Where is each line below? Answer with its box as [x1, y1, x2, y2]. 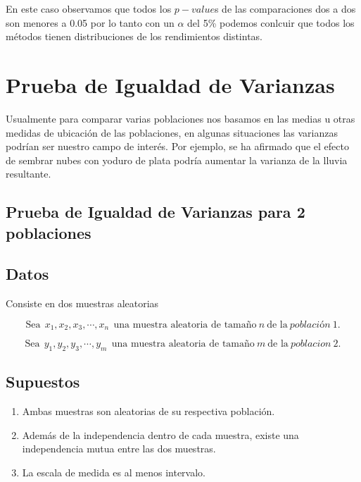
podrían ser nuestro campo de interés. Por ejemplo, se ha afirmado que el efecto [6, 139, 349, 154]
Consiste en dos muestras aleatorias [6, 296, 159, 311]
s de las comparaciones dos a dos [214, 1, 356, 16]
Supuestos [6, 371, 80, 393]
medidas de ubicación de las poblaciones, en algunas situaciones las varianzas [6, 125, 338, 140]
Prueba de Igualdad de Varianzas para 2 [6, 201, 305, 223]
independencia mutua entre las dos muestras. [22, 441, 216, 456]
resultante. [6, 166, 51, 181]
